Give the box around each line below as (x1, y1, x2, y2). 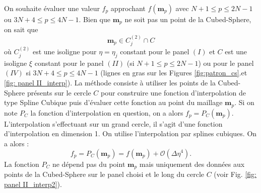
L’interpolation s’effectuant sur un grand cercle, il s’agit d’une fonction (4, 118, 223, 129)
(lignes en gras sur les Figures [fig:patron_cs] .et (100, 67, 247, 78)
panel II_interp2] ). (4, 178, 62, 189)
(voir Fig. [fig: (214, 168, 257, 179)
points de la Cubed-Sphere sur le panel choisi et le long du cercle (4, 168, 204, 179)
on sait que (4, 24, 38, 35)
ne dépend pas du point (52, 158, 125, 169)
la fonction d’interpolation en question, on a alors (30, 107, 183, 118)
